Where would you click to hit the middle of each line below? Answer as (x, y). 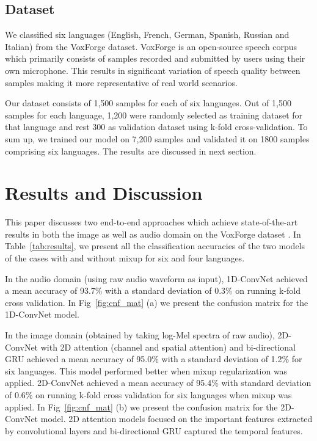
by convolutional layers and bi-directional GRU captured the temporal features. (154, 430)
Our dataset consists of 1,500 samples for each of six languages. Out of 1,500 (148, 103)
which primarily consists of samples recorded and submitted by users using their (155, 58)
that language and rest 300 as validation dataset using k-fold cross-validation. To (156, 127)
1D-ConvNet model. (42, 314)
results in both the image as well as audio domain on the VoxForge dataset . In (153, 234)
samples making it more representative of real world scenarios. (121, 82)
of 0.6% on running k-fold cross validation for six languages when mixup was (148, 394)
